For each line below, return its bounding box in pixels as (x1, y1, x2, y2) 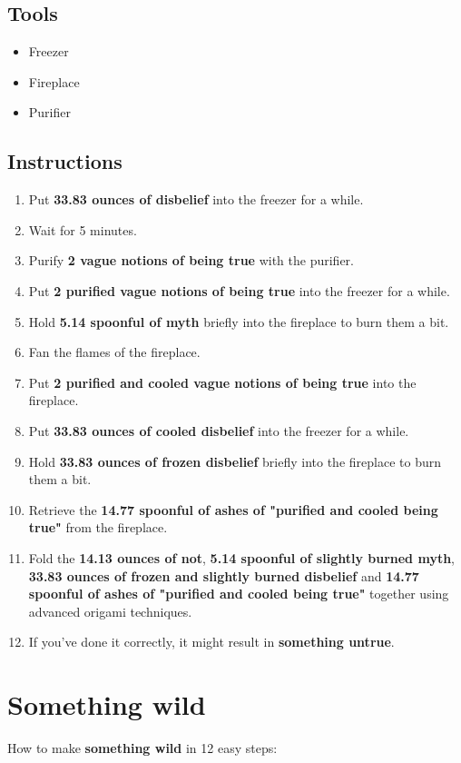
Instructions (7, 147, 123, 175)
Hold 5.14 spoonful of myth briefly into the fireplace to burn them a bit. (28, 312, 449, 331)
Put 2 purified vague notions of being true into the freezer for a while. (28, 281, 450, 300)
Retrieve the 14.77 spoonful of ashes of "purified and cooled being (28, 500, 438, 519)
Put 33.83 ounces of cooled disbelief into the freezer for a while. (28, 421, 409, 440)
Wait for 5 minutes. (28, 220, 137, 239)
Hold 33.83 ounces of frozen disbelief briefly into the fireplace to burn (28, 451, 441, 471)
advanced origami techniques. (28, 601, 192, 620)
